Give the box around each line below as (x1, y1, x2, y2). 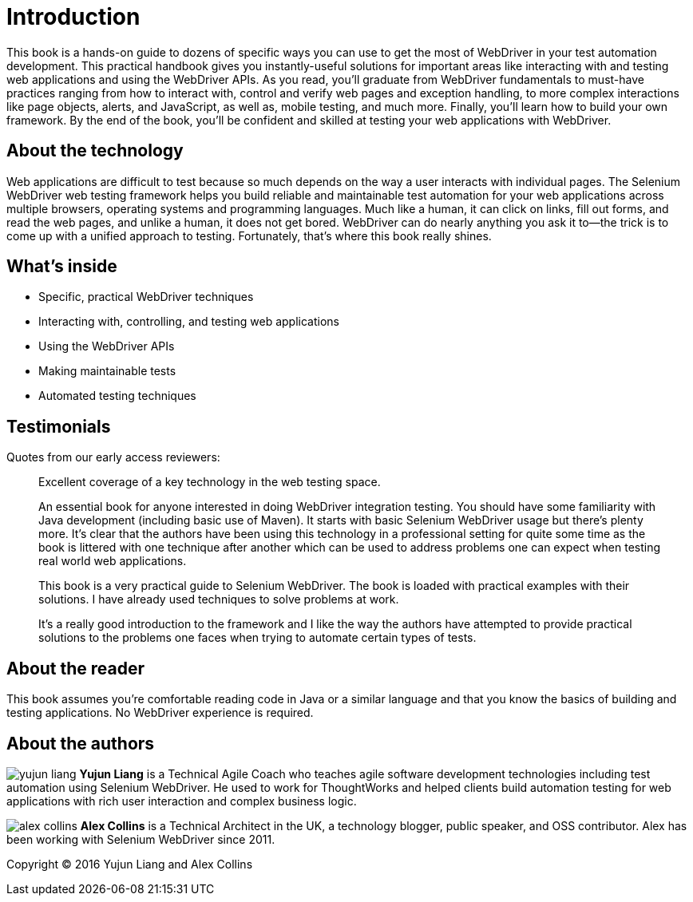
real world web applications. (38, 554, 187, 568)
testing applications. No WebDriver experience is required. (6, 706, 314, 720)
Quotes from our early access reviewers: (6, 450, 220, 465)
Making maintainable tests (38, 364, 176, 378)
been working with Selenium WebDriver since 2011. (6, 832, 275, 846)
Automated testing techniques (38, 389, 196, 403)
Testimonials (6, 416, 111, 437)
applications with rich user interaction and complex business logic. (6, 793, 357, 808)
